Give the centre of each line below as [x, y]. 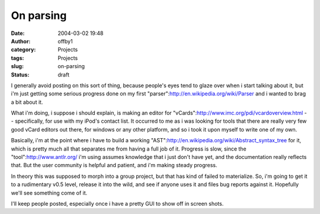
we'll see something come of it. [49, 193]
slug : [17, 66]
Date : [18, 33]
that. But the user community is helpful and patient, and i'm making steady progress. [114, 165]
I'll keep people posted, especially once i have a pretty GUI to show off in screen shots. [117, 203]
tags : [17, 58]
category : [23, 50]
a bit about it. [27, 102]
